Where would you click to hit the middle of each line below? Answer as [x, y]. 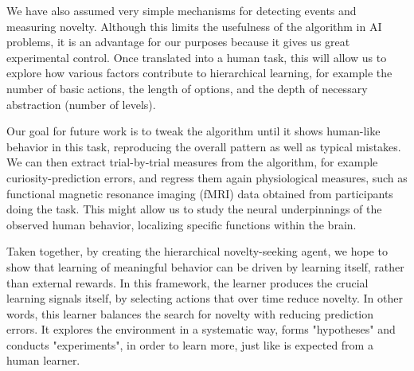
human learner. [43, 360]
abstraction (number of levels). [81, 104]
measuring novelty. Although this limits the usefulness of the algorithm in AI [194, 26]
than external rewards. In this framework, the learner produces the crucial [187, 282]
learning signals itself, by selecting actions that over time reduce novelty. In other [205, 298]
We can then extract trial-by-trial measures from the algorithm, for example [192, 162]
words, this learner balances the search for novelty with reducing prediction [190, 313]
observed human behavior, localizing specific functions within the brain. [182, 224]
